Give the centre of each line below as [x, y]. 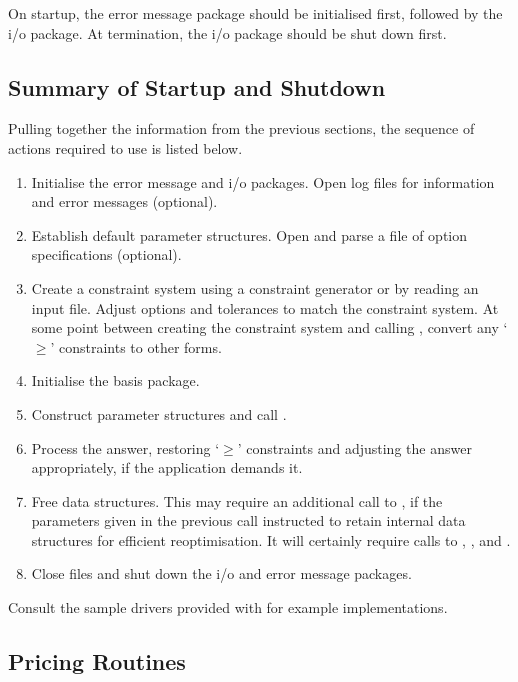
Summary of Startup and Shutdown [197, 86]
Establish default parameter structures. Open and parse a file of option [249, 234]
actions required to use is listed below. [125, 147]
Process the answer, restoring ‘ [125, 447]
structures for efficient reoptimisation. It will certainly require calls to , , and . [271, 539]
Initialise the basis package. [115, 380]
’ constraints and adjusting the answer [354, 447]
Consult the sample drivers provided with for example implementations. [228, 607]
